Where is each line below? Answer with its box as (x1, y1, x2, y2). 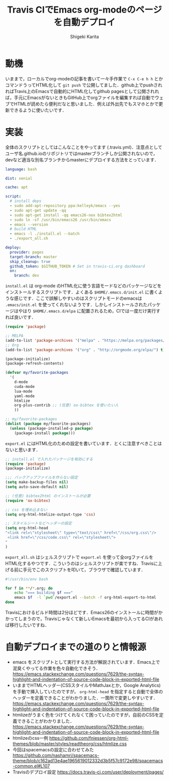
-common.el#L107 (12, 763, 50, 769)
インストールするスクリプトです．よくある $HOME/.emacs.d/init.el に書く (5, 289, 158, 295)
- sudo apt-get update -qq (10, 208, 66, 213)
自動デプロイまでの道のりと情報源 (5, 641, 147, 653)
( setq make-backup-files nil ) (5, 480, 69, 485)
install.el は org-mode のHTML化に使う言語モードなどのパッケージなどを (5, 283, 162, 289)
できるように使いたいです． (9, 107, 67, 113)
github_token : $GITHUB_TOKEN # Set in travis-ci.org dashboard (10, 264, 145, 269)
